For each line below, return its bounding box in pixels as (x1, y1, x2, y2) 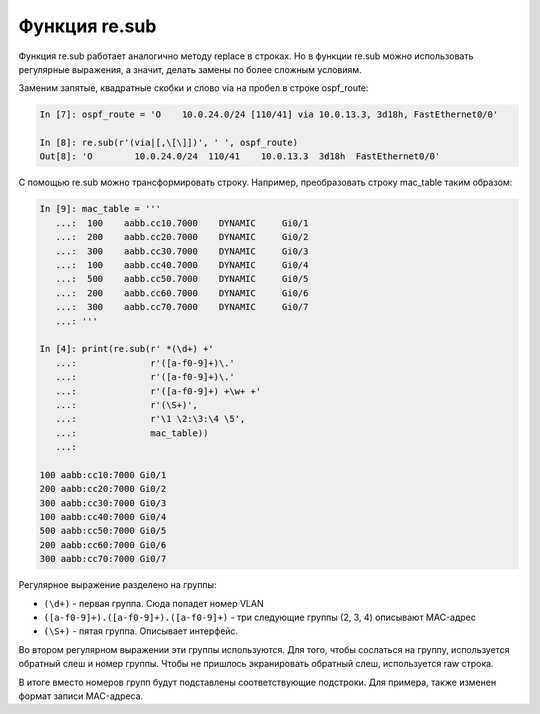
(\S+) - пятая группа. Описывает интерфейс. (43, 625, 239, 637)
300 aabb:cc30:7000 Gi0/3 (39, 497, 167, 509)
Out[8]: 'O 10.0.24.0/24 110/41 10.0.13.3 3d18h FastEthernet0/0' (39, 151, 441, 162)
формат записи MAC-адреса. (18, 690, 144, 702)
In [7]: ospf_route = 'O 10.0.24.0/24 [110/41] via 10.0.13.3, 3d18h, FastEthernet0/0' (39, 109, 499, 120)
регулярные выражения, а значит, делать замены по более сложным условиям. (18, 63, 362, 75)
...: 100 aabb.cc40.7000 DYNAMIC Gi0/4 (55, 260, 309, 271)
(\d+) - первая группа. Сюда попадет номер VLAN (43, 597, 264, 609)
